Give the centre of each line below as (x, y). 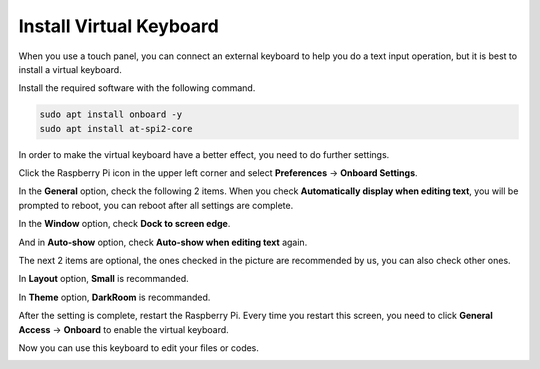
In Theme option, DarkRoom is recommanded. (114, 297)
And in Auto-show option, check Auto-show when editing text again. (163, 242)
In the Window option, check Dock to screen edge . (124, 224)
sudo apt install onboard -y (111, 114)
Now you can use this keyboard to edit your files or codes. (139, 347)
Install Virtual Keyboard (118, 26)
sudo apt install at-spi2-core (116, 128)
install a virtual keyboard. (70, 69)
